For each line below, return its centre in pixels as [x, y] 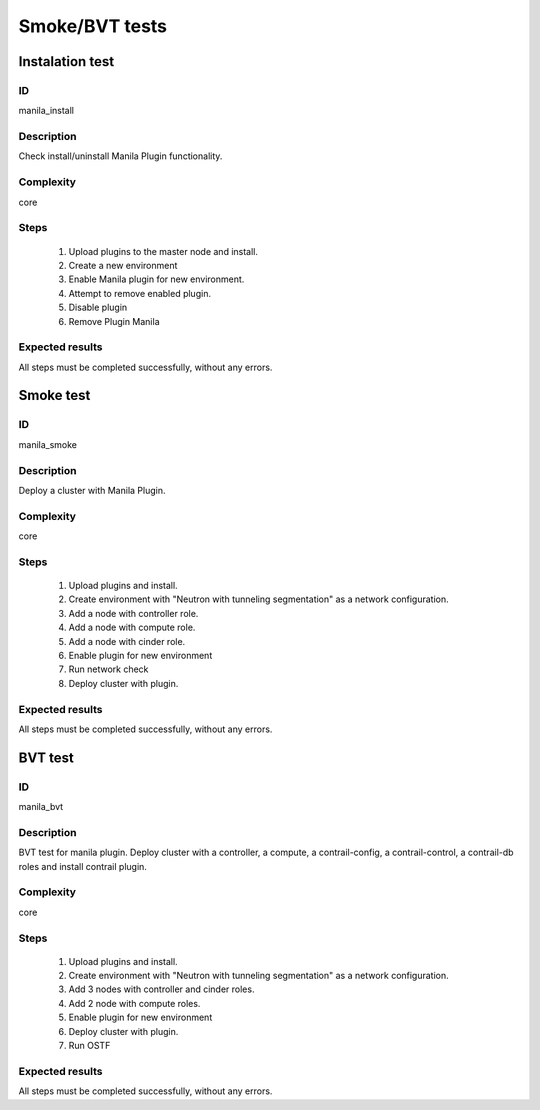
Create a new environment [123, 265]
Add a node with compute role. [132, 627]
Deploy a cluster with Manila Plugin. [92, 490]
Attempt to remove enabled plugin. [140, 293]
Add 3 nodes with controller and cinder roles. [161, 989]
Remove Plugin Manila [114, 321]
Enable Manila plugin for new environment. [156, 279]
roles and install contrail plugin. [82, 866]
